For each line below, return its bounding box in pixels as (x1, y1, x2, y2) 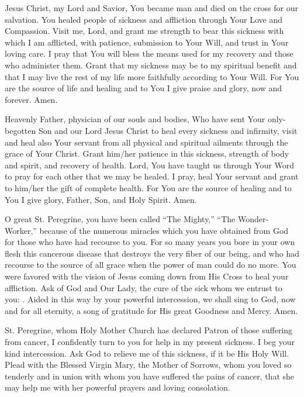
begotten (5, 124, 36, 136)
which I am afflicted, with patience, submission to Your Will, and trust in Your (5, 36, 289, 48)
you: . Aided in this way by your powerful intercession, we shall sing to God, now (5, 293, 296, 305)
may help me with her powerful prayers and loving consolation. (5, 381, 230, 393)
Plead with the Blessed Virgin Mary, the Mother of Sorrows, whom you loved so (5, 358, 292, 371)
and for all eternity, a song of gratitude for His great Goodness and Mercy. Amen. (5, 304, 298, 316)
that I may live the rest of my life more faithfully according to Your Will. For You (5, 70, 299, 82)
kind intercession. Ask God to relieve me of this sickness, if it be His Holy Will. (5, 347, 289, 359)
